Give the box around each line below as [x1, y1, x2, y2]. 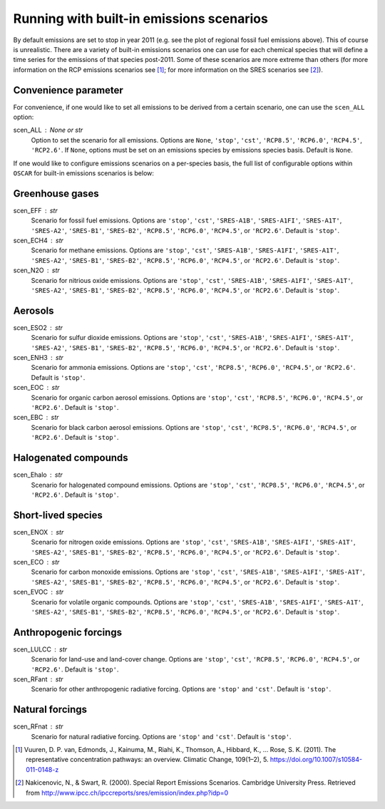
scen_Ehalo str [13, 470, 63, 479]
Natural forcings [13, 704, 88, 716]
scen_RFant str [13, 675, 63, 684]
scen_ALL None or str [13, 125, 83, 135]
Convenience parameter [13, 84, 124, 96]
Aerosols [13, 304, 54, 316]
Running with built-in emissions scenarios [13, 11, 269, 26]
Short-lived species [13, 509, 103, 521]
